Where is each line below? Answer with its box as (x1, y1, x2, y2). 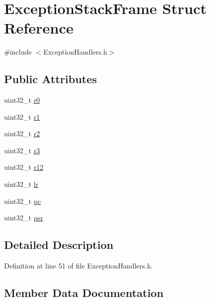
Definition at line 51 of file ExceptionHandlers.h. (4, 260, 153, 271)
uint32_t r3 (4, 145, 40, 155)
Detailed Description (4, 237, 114, 252)
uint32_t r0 (4, 95, 40, 105)
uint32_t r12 (4, 162, 44, 172)
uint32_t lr (4, 179, 39, 189)
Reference (4, 18, 74, 38)
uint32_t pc (4, 195, 41, 206)
